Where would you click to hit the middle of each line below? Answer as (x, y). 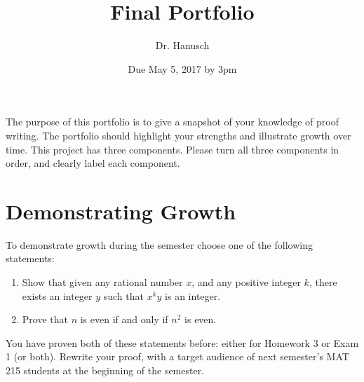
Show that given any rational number (102, 282)
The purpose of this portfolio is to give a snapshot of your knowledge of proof (173, 122)
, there (323, 282)
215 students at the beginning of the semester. (105, 370)
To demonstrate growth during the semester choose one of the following (159, 244)
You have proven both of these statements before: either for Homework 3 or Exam (182, 342)
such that (123, 295)
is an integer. (193, 295)
